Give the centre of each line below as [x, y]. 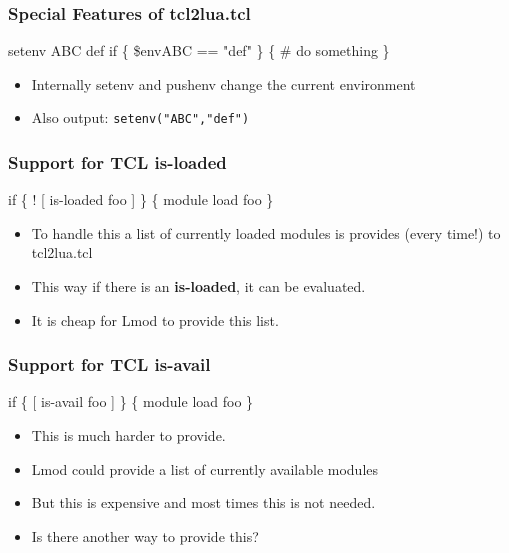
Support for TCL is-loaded [117, 161]
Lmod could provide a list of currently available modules [205, 468]
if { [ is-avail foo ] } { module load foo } [131, 401]
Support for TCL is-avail [109, 364]
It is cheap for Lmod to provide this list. [155, 319]
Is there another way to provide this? [145, 535]
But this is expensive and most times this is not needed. [203, 502]
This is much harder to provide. [128, 435]
